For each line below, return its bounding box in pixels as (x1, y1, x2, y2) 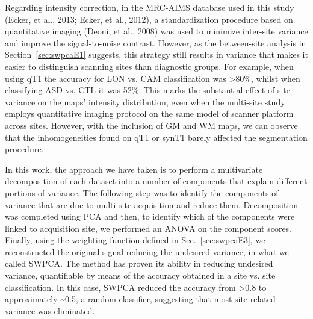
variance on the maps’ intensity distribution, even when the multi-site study (5, 95, 285, 108)
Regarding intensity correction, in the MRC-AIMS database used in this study (5, 1, 294, 13)
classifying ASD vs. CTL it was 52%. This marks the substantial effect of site (5, 84, 290, 96)
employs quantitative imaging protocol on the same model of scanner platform (5, 107, 294, 120)
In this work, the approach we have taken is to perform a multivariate (5, 163, 263, 175)
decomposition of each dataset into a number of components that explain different (5, 175, 308, 187)
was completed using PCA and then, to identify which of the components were (5, 210, 295, 223)
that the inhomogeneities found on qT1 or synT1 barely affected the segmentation (5, 131, 308, 143)
